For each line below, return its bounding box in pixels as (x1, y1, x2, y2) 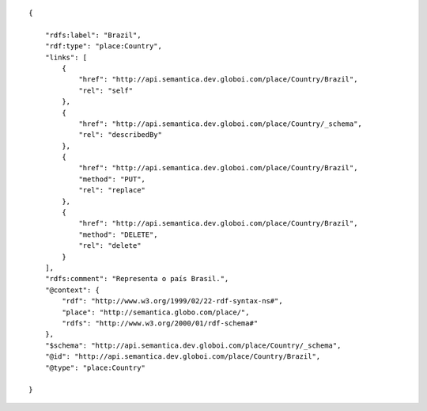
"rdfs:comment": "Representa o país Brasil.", (44, 274, 229, 284)
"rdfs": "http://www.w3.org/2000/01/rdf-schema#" (62, 318, 259, 328)
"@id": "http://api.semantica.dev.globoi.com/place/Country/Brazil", (44, 352, 321, 361)
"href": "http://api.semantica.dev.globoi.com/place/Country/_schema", (78, 119, 363, 128)
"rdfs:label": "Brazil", (44, 30, 142, 40)
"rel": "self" (78, 86, 134, 95)
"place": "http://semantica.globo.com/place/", (62, 307, 250, 317)
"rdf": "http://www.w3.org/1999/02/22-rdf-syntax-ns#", (62, 297, 284, 306)
